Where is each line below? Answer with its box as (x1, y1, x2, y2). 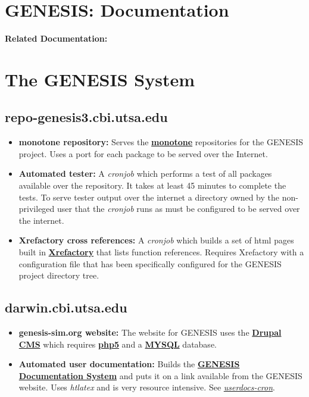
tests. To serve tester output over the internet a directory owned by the (18, 190, 280, 203)
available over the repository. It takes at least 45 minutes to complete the (18, 179, 286, 192)
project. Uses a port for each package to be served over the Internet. (18, 147, 268, 160)
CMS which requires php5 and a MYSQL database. (18, 337, 217, 350)
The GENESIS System (5, 67, 195, 91)
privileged (18, 202, 55, 215)
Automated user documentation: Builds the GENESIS (18, 358, 240, 370)
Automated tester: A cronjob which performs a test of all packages (18, 167, 272, 180)
